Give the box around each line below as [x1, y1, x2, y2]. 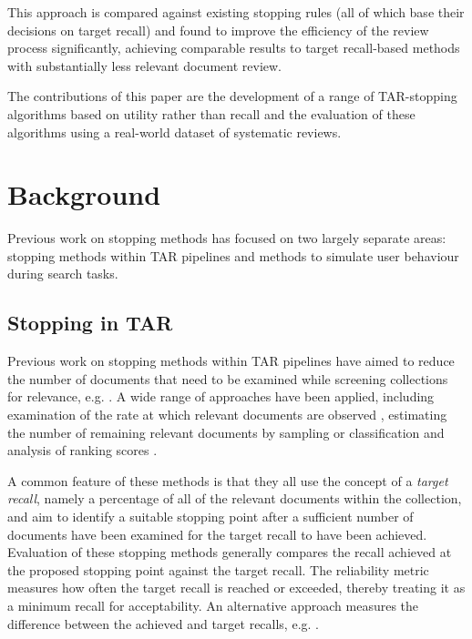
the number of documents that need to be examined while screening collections [7, 369, 448, 388]
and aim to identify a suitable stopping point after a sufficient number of [7, 507, 414, 526]
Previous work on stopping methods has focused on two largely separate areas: [7, 228, 446, 248]
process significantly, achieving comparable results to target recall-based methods [7, 38, 460, 57]
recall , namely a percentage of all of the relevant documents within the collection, [7, 489, 462, 508]
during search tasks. [7, 264, 118, 283]
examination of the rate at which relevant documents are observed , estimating [7, 405, 447, 424]
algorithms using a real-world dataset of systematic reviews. [7, 122, 342, 141]
